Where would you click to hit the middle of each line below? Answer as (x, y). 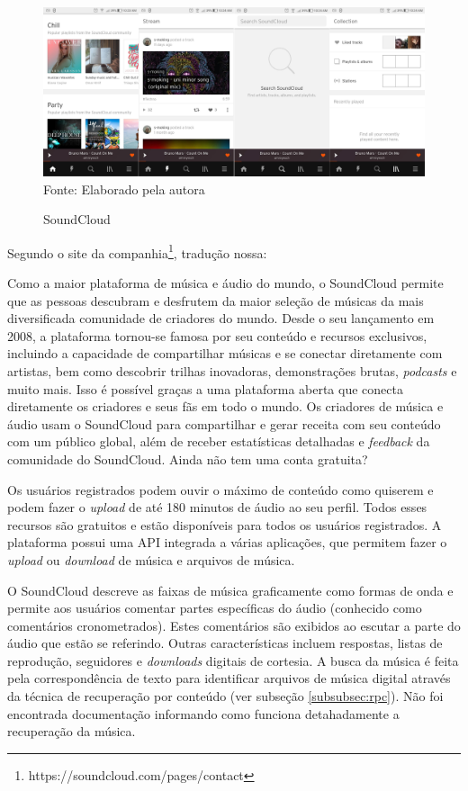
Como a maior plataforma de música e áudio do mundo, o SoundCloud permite (225, 283)
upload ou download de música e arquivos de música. (151, 559)
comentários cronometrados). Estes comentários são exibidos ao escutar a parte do (234, 625)
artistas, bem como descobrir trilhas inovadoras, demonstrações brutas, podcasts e (232, 370)
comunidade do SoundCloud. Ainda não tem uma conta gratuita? (188, 458)
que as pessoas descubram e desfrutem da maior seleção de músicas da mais (216, 300)
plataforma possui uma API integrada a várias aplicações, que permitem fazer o (227, 542)
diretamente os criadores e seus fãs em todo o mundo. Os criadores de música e (225, 406)
